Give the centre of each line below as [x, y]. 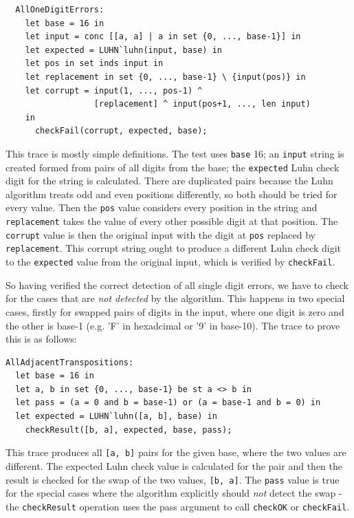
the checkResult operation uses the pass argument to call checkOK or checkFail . [178, 506]
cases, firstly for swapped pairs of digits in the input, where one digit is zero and [175, 311]
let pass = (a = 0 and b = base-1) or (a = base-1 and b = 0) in [168, 403]
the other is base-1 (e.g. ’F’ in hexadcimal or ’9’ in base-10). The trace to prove [173, 325]
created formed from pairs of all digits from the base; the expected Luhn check [173, 167]
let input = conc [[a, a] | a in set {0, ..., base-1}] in [163, 37]
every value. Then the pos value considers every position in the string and [162, 207]
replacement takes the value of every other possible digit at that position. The [172, 221]
